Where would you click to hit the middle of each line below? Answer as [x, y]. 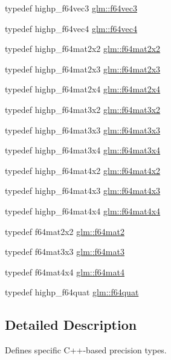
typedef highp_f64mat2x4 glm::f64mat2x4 [83, 89]
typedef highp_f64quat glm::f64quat [72, 292]
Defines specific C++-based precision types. [86, 350]
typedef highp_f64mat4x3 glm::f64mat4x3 [83, 191]
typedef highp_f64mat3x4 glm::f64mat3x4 [83, 150]
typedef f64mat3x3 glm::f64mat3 [65, 252]
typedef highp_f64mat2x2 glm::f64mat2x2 [83, 49]
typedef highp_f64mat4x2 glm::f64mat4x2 [83, 170]
